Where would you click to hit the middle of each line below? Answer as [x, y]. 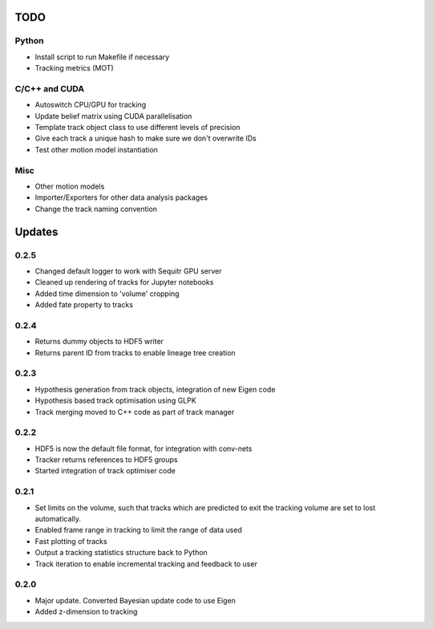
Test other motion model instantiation [96, 149]
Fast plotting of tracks [71, 541]
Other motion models [70, 186]
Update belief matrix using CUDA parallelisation [113, 116]
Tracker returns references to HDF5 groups [106, 460]
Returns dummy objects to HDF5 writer [99, 342]
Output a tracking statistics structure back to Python [121, 553]
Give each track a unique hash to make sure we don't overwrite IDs [146, 138]
